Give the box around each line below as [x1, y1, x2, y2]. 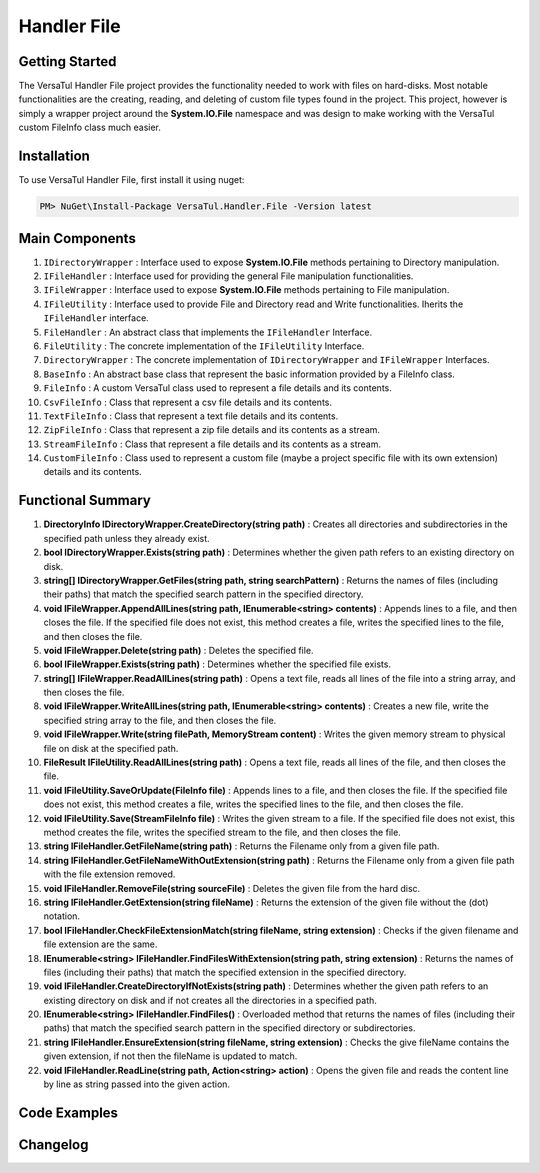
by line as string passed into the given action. [43, 1078, 230, 1090]
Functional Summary [18, 492, 152, 509]
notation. [43, 910, 80, 922]
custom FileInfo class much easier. [18, 121, 162, 134]
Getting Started [18, 53, 117, 70]
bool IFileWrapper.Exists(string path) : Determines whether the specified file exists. [43, 658, 392, 670]
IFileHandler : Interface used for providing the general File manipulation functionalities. [43, 270, 414, 282]
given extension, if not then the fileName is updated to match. [43, 1050, 298, 1062]
